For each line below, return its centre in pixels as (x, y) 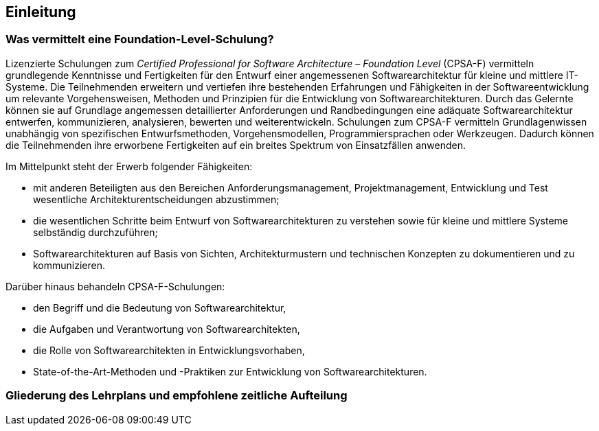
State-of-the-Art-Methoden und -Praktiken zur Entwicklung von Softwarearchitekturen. (230, 371)
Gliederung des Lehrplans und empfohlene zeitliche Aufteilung (177, 396)
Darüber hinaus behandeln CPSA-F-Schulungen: (115, 286)
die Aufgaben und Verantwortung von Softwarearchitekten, (167, 329)
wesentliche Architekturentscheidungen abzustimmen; (156, 199)
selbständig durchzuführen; (95, 232)
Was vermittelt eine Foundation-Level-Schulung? (140, 39)
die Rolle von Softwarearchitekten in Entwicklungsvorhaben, (169, 350)
